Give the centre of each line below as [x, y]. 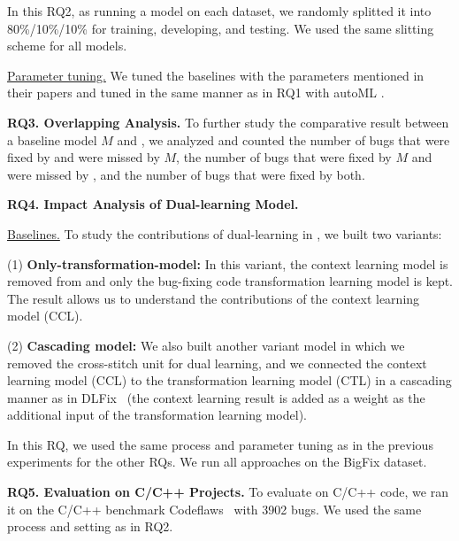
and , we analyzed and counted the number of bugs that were [283, 139]
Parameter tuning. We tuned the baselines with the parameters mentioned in [216, 75]
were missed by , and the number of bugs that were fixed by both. [186, 174]
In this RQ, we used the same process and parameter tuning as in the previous [220, 444]
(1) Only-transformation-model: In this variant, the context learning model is [228, 263]
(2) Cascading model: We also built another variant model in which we [206, 345]
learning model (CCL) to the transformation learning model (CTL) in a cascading [229, 380]
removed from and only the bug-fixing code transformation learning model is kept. [230, 281]
